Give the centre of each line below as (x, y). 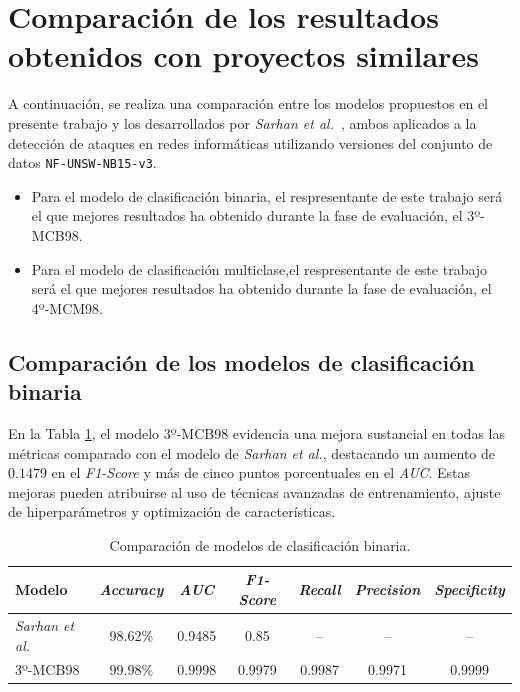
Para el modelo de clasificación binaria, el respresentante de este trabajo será (267, 195)
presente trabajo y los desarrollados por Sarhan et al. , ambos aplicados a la (242, 122)
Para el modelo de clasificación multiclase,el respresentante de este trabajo (259, 268)
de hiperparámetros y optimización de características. (172, 511)
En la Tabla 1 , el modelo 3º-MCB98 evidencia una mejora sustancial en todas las (256, 432)
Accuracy (131, 589)
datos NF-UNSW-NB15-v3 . (82, 162)
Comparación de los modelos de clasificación (241, 361)
